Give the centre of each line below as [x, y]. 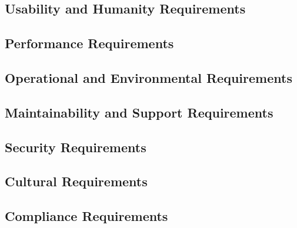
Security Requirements [76, 147]
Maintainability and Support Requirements [139, 112]
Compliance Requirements [86, 216]
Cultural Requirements [76, 181]
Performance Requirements [89, 43]
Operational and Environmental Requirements [148, 77]
